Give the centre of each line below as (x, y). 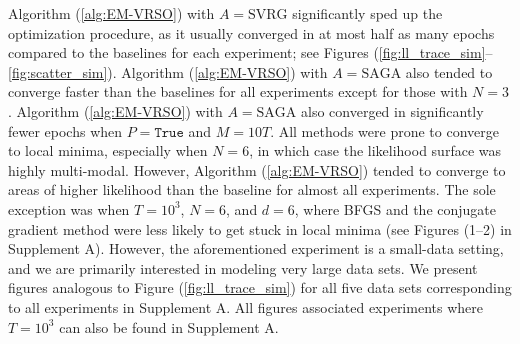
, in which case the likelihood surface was (375, 150)
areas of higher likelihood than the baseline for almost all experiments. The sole (252, 189)
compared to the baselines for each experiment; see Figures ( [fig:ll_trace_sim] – (250, 52)
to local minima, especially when (108, 150)
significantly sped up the (367, 13)
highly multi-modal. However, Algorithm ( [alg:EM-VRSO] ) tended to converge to (257, 169)
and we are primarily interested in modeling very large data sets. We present (243, 267)
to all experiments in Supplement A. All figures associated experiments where (245, 306)
